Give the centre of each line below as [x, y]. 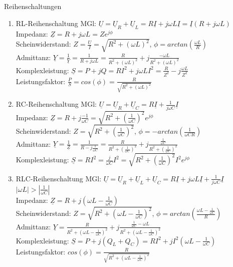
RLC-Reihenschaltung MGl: [59, 178]
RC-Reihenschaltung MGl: [56, 104]
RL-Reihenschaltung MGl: [56, 23]
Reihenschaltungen [33, 6]
